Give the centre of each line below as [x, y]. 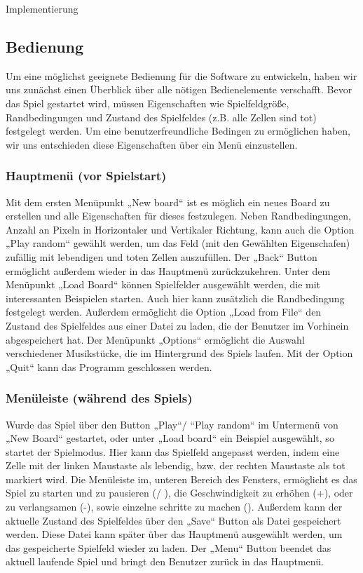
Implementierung [42, 8]
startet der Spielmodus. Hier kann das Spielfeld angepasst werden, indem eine [173, 451]
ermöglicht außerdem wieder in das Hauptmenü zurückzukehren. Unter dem [168, 270]
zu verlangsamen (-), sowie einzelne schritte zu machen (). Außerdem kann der [174, 507]
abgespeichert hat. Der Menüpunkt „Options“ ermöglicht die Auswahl [155, 339]
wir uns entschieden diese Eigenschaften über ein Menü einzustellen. [152, 144]
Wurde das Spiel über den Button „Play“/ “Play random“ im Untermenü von [172, 424]
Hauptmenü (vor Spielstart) [86, 176]
